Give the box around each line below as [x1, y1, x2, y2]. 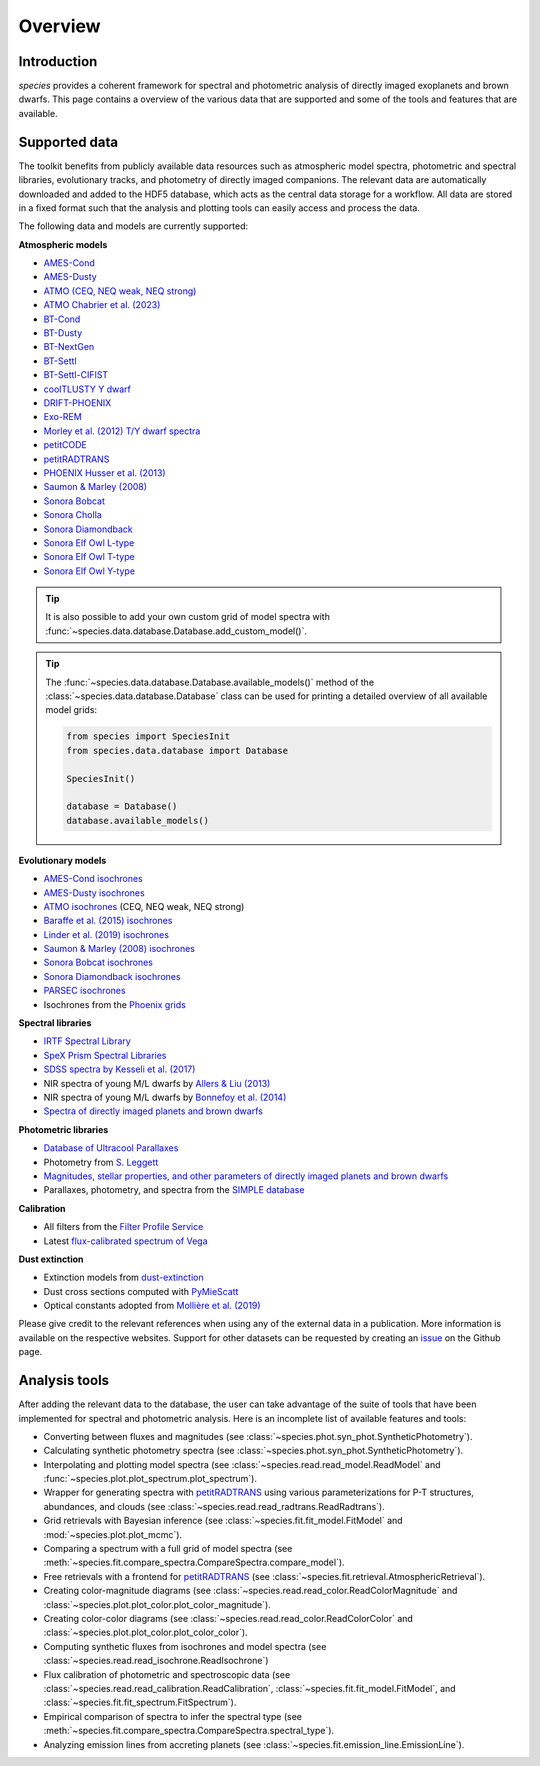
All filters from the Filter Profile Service [43, 1221, 204, 1233]
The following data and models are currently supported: [18, 220, 249, 232]
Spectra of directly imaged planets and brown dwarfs [43, 1105, 264, 1117]
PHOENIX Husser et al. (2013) [43, 466, 166, 479]
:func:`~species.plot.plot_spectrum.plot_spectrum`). [43, 1473, 258, 1485]
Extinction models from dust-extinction [43, 1271, 204, 1284]
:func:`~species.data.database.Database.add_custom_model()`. [45, 625, 307, 637]
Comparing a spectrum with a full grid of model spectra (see [43, 1543, 293, 1555]
